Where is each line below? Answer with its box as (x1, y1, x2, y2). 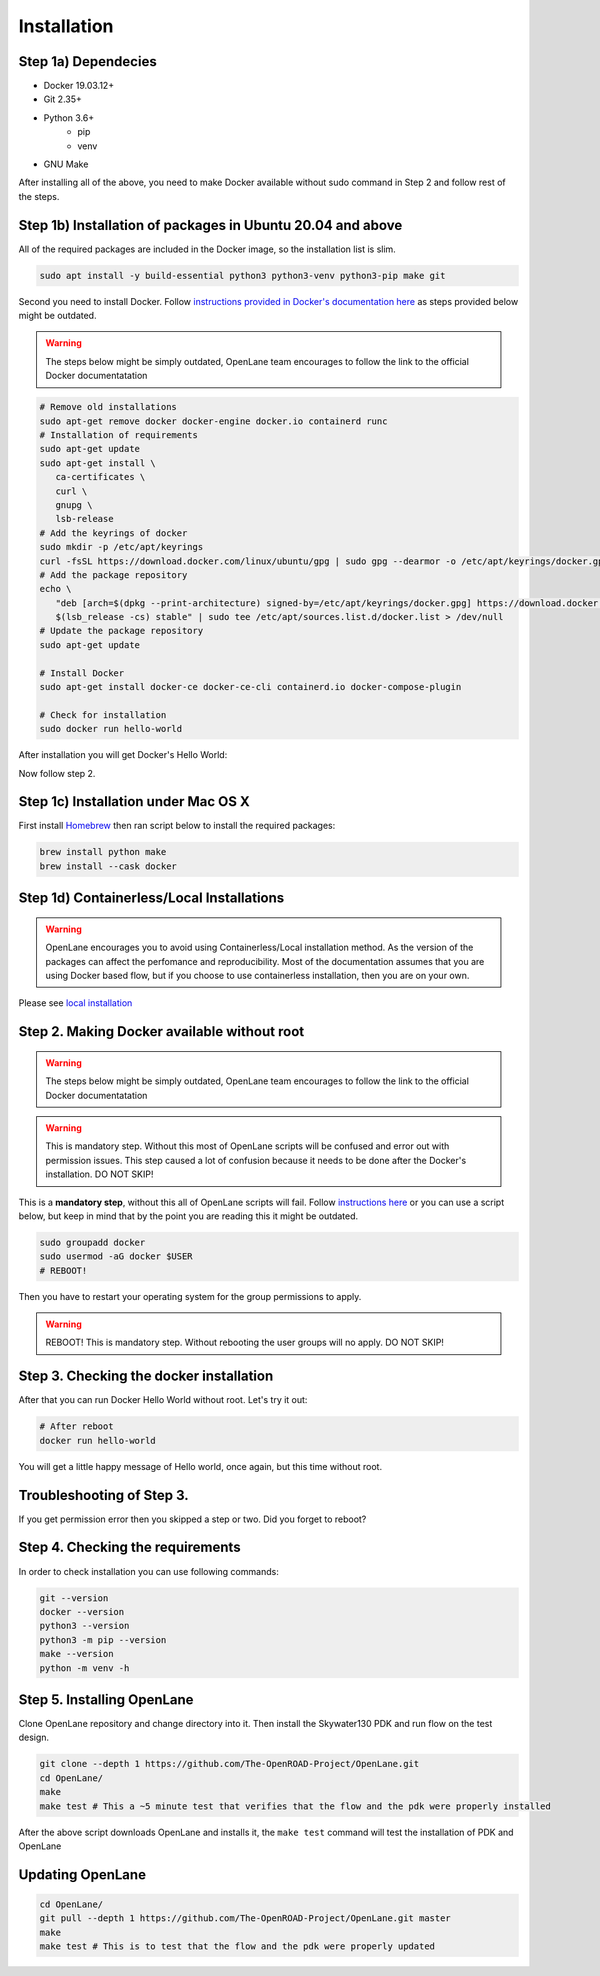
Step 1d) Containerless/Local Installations (18, 890, 285, 907)
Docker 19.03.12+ (43, 80, 115, 92)
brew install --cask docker (39, 860, 177, 872)
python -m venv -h (39, 1662, 130, 1674)
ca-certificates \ (55, 471, 146, 483)
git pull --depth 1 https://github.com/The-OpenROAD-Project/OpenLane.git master (39, 1913, 452, 1924)
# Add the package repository (39, 569, 188, 580)
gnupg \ (55, 499, 93, 510)
